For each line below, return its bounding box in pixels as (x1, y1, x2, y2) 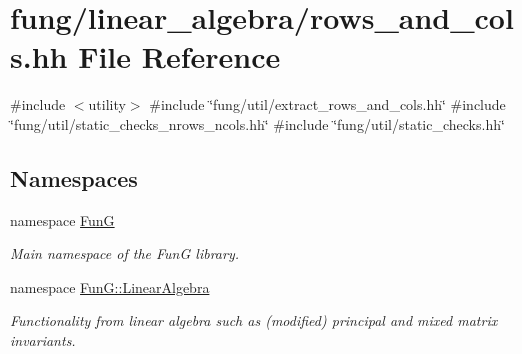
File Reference (78, 36, 281, 77)
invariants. (10, 330, 76, 351)
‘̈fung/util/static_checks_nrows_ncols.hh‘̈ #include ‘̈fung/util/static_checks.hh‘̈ (10, 113, 505, 134)
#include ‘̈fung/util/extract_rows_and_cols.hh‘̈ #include (149, 94, 506, 115)
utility (88, 94, 126, 115)
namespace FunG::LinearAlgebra (10, 276, 210, 297)
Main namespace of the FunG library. (10, 243, 239, 264)
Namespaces (10, 162, 138, 193)
